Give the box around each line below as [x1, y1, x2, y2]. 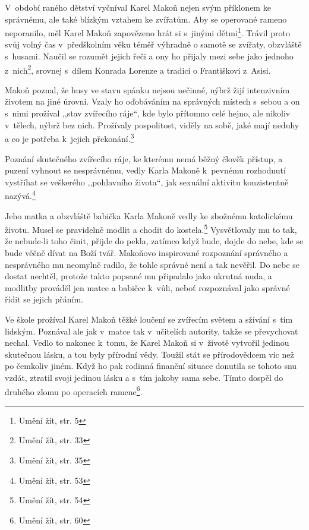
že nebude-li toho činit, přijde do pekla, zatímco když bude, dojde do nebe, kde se [5, 235, 304, 247]
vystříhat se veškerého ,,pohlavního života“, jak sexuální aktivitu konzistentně [5, 175, 289, 188]
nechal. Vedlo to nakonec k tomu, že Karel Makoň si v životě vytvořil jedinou [5, 336, 289, 349]
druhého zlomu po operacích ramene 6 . [5, 383, 143, 398]
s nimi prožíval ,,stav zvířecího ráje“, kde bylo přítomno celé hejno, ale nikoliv [5, 107, 291, 119]
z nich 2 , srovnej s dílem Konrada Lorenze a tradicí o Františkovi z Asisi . [5, 62, 271, 76]
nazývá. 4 [5, 188, 36, 201]
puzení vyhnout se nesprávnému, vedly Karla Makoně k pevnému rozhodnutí [5, 164, 286, 176]
